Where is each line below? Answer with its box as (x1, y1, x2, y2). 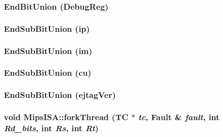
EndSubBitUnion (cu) (4, 67, 92, 79)
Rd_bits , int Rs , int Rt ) (4, 122, 99, 134)
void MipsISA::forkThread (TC (4, 111, 128, 123)
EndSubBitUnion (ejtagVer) (4, 89, 116, 101)
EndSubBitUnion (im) (4, 44, 93, 56)
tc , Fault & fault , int (138, 111, 220, 123)
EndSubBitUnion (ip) (4, 22, 90, 34)
